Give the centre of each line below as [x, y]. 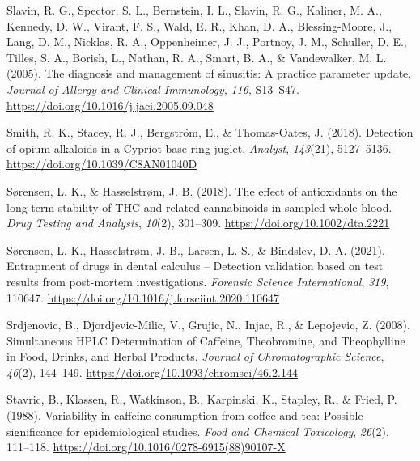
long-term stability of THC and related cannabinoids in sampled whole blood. [199, 207]
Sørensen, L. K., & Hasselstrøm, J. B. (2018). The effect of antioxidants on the [202, 190]
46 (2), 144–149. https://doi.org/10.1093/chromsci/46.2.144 [152, 372]
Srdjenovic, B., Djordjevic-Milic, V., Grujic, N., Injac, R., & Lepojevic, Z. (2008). [208, 325]
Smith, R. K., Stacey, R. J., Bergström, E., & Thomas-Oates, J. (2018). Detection [210, 132]
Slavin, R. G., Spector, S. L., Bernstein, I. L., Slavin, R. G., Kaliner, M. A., [194, 10]
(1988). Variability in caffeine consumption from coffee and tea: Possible [185, 415]
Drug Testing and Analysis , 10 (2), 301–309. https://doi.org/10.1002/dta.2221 [198, 223]
